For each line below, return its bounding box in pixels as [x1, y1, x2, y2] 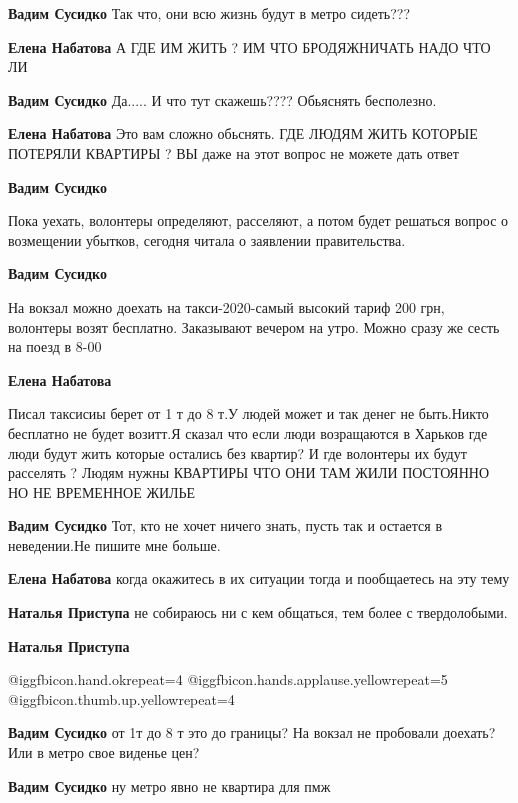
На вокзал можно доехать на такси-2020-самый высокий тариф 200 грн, [8, 296, 445, 317]
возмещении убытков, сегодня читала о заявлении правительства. [8, 229, 406, 250]
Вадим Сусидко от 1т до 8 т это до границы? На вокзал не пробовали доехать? [8, 722, 496, 743]
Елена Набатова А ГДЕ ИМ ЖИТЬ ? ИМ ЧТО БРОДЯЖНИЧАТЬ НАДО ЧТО [8, 36, 491, 57]
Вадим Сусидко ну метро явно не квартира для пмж [8, 775, 331, 796]
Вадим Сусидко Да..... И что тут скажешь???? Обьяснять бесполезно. [8, 89, 437, 110]
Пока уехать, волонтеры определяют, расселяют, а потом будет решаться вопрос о [8, 210, 509, 231]
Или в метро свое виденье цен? [8, 742, 200, 763]
